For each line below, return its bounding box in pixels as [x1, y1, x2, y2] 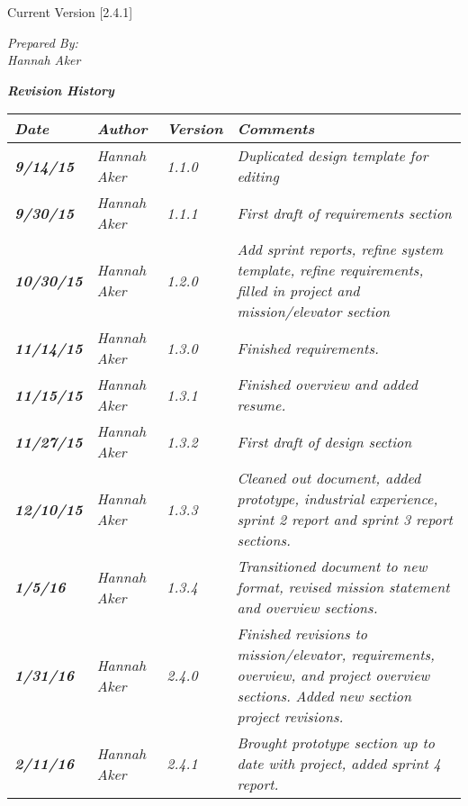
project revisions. [237, 706, 344, 728]
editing [237, 166, 279, 187]
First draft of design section [237, 430, 412, 452]
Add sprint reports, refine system [237, 239, 444, 260]
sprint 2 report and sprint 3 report [237, 509, 453, 530]
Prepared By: [7, 32, 78, 51]
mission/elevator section [237, 301, 391, 322]
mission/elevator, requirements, [237, 644, 435, 666]
